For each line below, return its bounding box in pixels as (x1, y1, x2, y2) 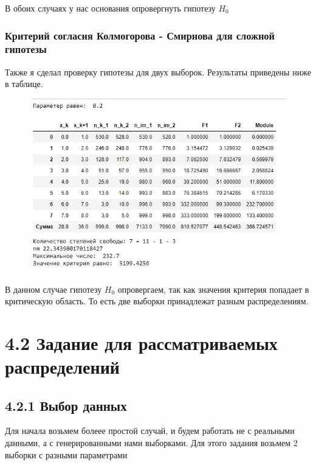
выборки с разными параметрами (5, 448, 128, 461)
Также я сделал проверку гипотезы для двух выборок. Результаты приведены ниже (5, 65, 311, 78)
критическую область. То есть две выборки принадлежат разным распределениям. (5, 295, 309, 307)
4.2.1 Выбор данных (5, 396, 127, 414)
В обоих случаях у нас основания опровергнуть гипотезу (5, 2, 216, 14)
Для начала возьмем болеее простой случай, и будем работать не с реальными (5, 424, 295, 437)
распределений (5, 354, 120, 379)
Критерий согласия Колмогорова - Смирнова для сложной (5, 27, 275, 43)
